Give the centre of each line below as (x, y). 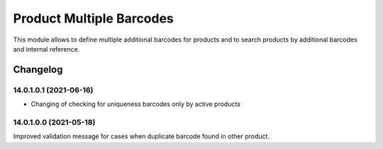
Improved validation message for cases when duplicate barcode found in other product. (141, 136)
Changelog (38, 70)
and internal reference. (46, 49)
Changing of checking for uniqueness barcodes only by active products (136, 104)
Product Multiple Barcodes (93, 18)
